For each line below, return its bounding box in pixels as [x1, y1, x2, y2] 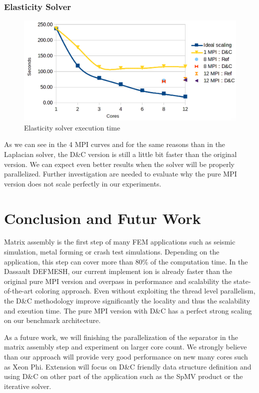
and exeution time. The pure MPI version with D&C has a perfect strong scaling [4, 305, 252, 315]
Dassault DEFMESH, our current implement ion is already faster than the [4, 266, 232, 276]
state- [233, 275, 251, 286]
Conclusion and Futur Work [4, 207, 201, 228]
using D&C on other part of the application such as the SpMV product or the [4, 371, 243, 381]
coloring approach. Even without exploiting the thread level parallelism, [35, 285, 255, 296]
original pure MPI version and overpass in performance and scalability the [4, 275, 231, 286]
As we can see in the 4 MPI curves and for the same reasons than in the [4, 139, 225, 149]
